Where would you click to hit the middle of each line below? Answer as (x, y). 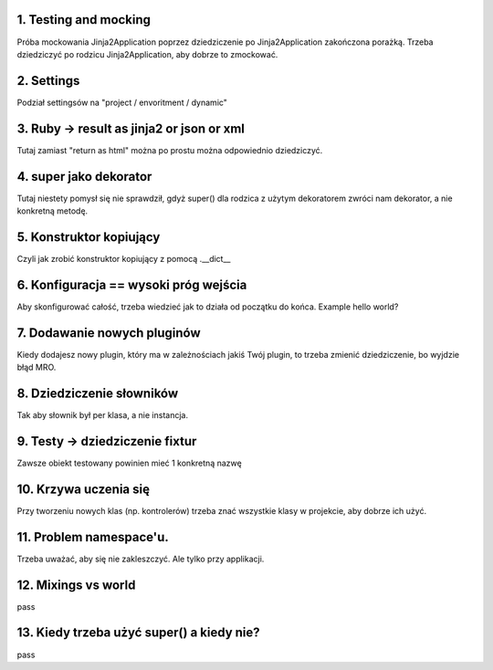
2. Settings (48, 81)
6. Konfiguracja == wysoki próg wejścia (132, 284)
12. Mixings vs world (76, 585)
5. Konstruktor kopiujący (89, 237)
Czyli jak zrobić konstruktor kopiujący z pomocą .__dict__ (124, 258)
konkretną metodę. (52, 211)
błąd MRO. (37, 367)
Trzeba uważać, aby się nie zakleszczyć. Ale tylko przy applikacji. (141, 559)
